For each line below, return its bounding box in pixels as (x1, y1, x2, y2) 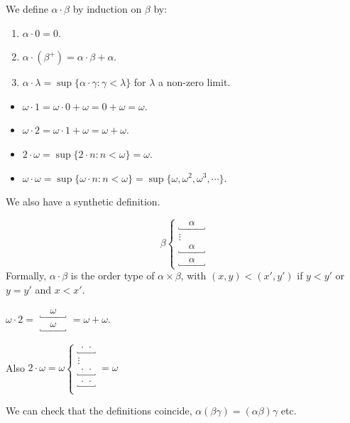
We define (6, 1, 48, 16)
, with (180, 268, 207, 283)
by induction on (72, 1, 142, 16)
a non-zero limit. (158, 75, 231, 90)
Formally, (6, 268, 47, 283)
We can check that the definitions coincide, (6, 403, 192, 418)
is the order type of (70, 268, 155, 283)
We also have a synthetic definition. (6, 194, 160, 209)
